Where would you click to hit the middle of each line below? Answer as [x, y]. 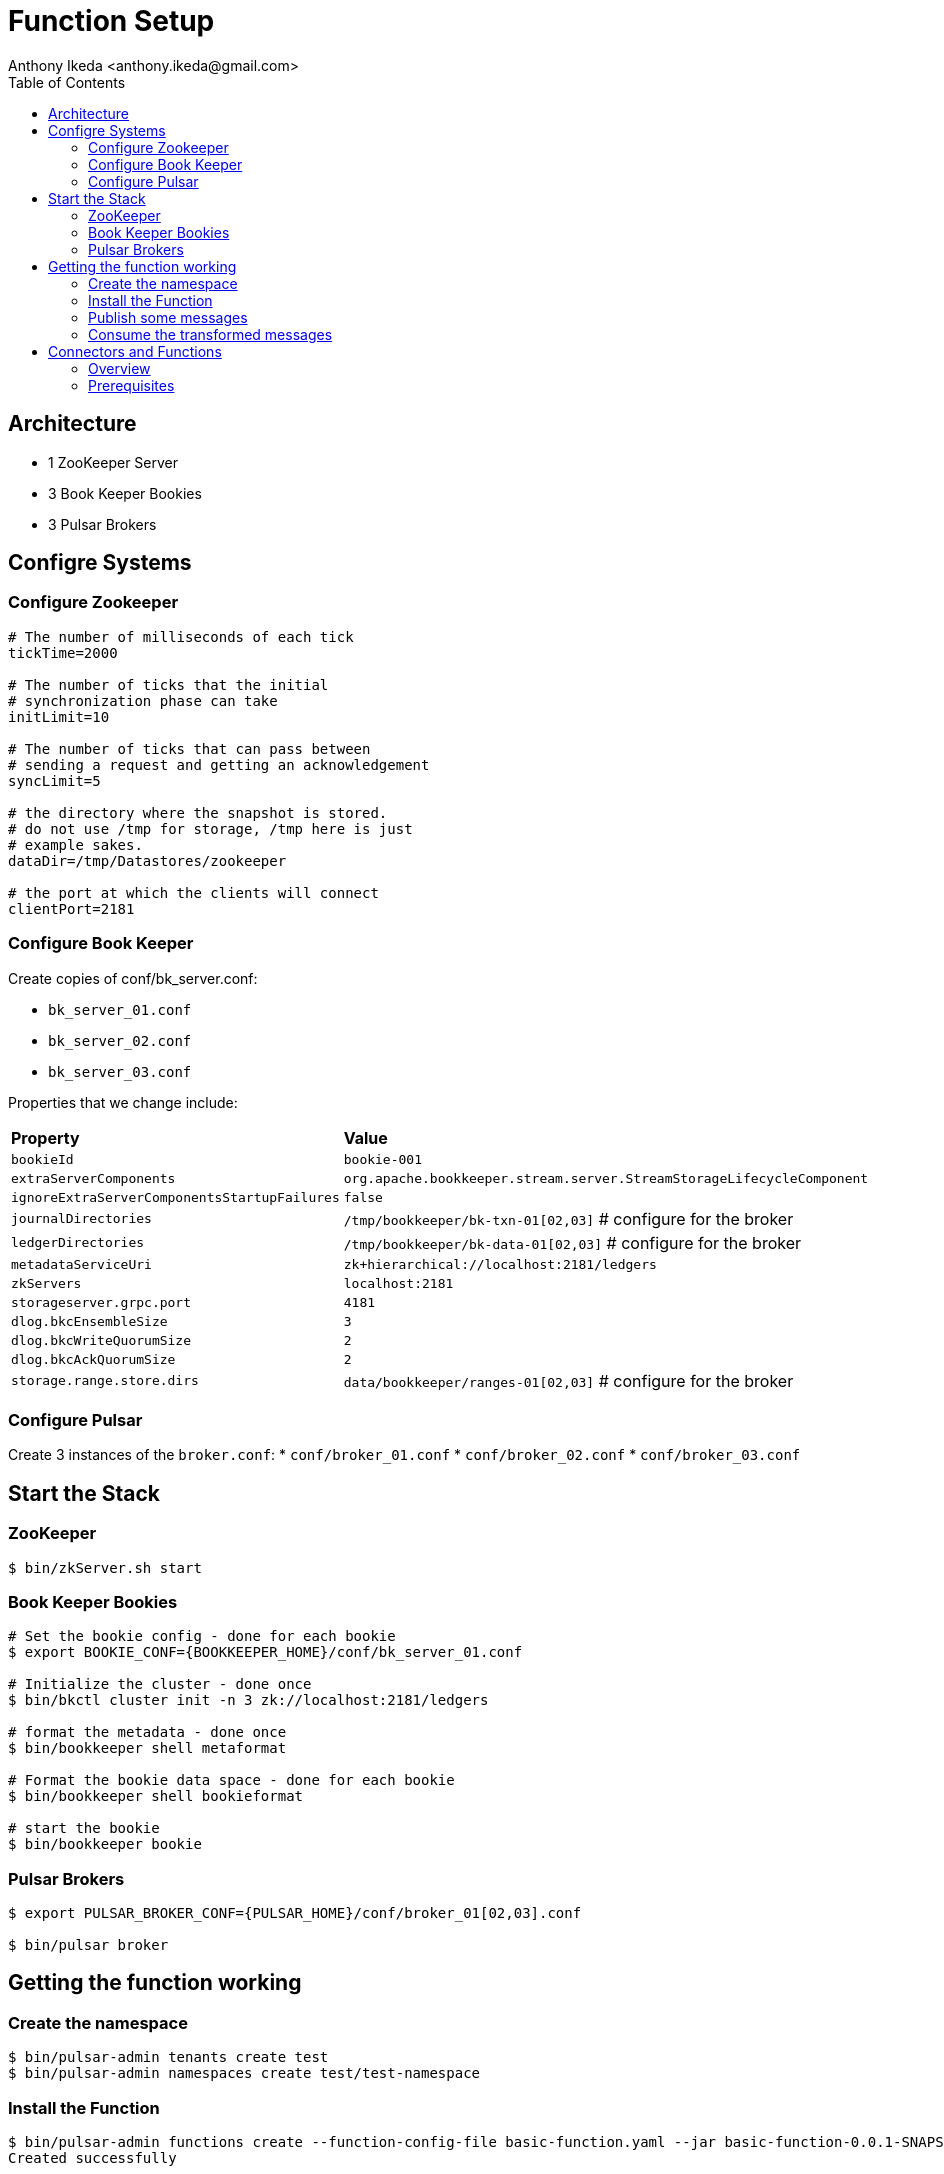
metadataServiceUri [81, 1264]
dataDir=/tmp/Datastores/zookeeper [147, 860]
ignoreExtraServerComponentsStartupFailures [175, 1197]
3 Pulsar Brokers [102, 524]
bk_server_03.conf [120, 1071]
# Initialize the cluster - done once [160, 1684]
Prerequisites [131, 385]
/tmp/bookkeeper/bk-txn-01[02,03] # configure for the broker [568, 1218]
